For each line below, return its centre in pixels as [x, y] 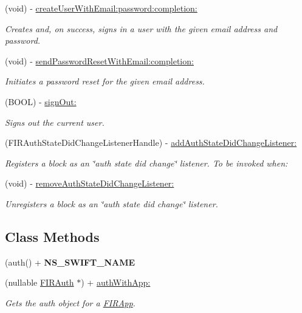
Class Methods [52, 236]
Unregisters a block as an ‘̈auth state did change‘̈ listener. [112, 203]
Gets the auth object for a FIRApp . [70, 302]
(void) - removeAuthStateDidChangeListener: [90, 183]
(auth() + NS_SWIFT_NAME [70, 262]
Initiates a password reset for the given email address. [105, 81]
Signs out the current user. [55, 122]
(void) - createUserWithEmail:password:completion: [101, 8]
